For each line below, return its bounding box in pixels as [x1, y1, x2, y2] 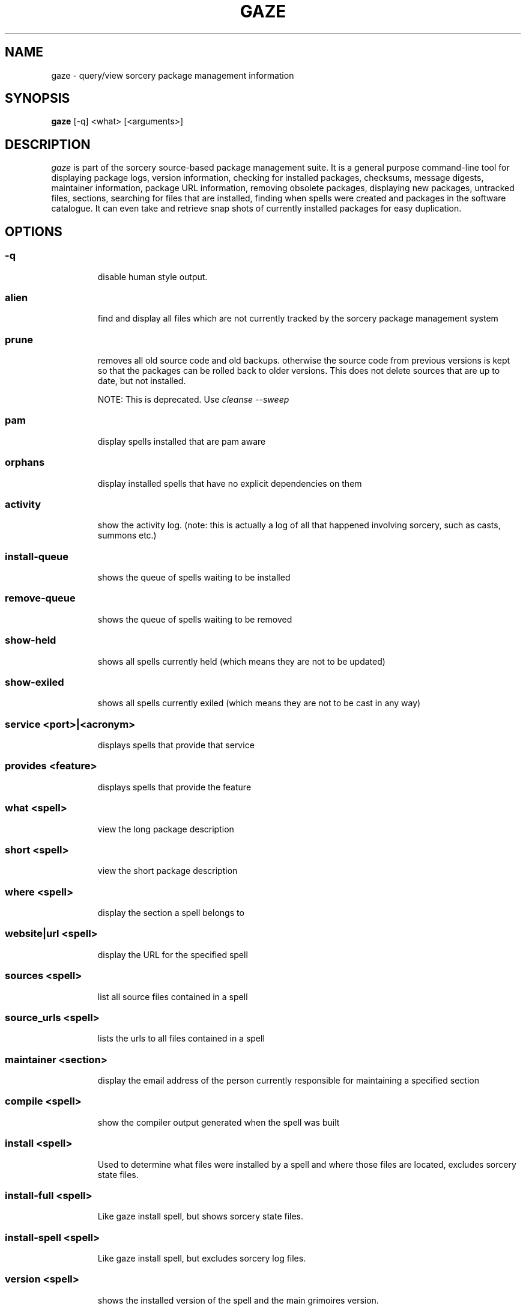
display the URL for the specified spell [97, 949, 248, 960]
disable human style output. [97, 271, 208, 282]
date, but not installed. [97, 376, 186, 386]
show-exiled [5, 676, 64, 688]
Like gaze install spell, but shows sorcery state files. [97, 1211, 304, 1222]
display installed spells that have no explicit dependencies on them [97, 478, 362, 489]
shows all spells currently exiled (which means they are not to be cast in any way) [97, 698, 421, 709]
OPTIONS [5, 224, 62, 239]
